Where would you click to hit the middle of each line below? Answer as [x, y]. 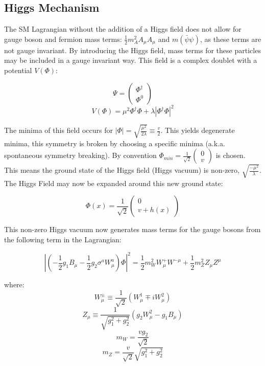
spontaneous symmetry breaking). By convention [80, 155]
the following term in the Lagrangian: [63, 239]
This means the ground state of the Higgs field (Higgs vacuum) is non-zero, [122, 170]
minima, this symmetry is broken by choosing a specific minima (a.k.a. [115, 143]
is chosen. [231, 155]
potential [18, 70]
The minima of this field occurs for [58, 130]
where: [14, 284]
